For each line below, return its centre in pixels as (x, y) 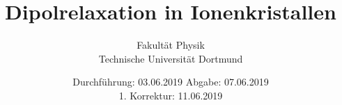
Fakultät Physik (171, 45)
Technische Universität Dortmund (171, 58)
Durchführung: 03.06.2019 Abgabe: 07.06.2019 (171, 82)
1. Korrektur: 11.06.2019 (171, 95)
